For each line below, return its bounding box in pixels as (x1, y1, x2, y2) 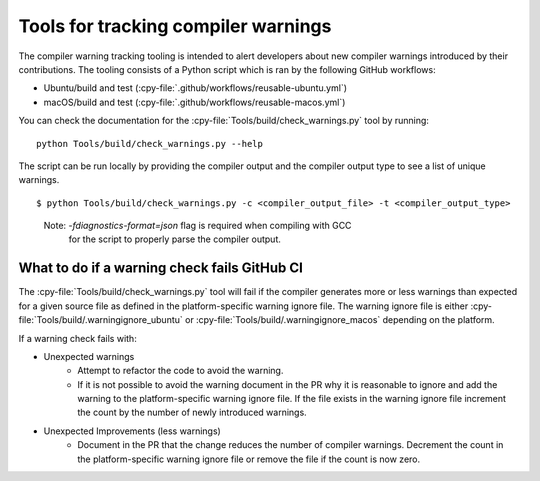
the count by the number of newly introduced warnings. (77, 406, 307, 419)
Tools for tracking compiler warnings (18, 15, 332, 37)
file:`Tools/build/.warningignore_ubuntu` (18, 314, 184, 326)
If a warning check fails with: (18, 332, 137, 344)
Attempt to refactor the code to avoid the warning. (77, 365, 284, 377)
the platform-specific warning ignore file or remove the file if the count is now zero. (77, 453, 421, 465)
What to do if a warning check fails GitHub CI (18, 260, 304, 277)
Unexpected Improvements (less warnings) (43, 425, 222, 437)
